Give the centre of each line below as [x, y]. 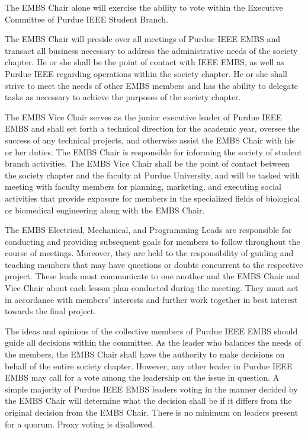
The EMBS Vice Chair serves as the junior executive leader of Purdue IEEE [143, 117]
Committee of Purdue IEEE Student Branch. [87, 19]
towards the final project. [51, 311]
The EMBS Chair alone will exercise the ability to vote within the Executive [144, 7]
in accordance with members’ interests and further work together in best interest [151, 299]
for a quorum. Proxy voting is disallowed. [80, 424]
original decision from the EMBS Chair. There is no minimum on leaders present [152, 412]
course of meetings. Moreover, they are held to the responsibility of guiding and [149, 253]
